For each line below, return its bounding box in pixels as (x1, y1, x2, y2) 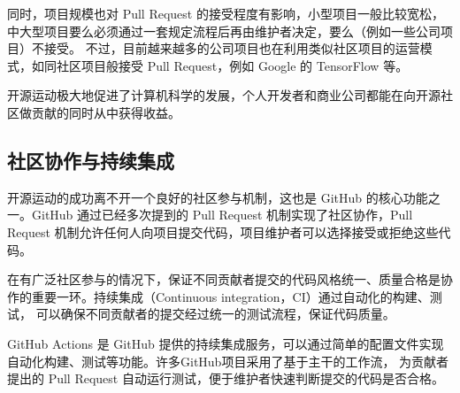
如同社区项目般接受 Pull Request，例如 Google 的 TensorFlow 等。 (31, 56, 409, 74)
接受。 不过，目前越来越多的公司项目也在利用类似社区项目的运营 (43, 39, 420, 58)
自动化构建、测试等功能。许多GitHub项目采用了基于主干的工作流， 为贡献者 (7, 351, 449, 370)
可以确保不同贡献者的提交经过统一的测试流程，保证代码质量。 (35, 304, 395, 323)
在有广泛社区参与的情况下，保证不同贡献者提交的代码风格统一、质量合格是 (7, 270, 441, 289)
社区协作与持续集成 (7, 146, 174, 173)
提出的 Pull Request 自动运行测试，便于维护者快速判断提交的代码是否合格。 (7, 369, 444, 388)
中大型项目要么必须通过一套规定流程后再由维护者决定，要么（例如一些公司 (7, 21, 441, 40)
